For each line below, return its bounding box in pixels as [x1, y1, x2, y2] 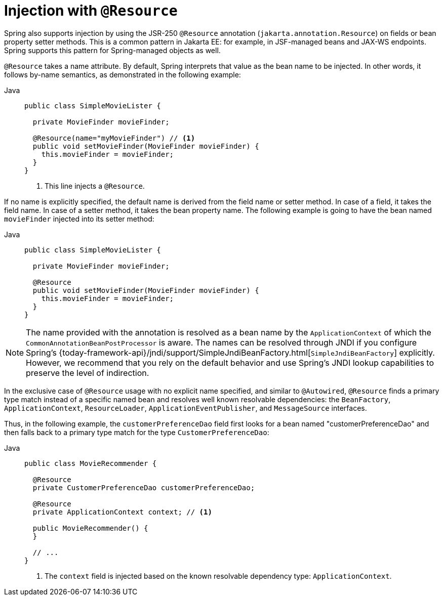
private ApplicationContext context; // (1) [32, 507, 212, 516]
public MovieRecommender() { [32, 524, 148, 532]
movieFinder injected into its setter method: [4, 214, 154, 223]
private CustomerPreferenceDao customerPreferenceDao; [32, 483, 255, 492]
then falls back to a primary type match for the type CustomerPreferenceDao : [4, 427, 269, 437]
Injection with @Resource [4, 2, 178, 19]
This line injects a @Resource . [45, 181, 145, 190]
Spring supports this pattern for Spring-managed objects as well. [4, 46, 221, 55]
